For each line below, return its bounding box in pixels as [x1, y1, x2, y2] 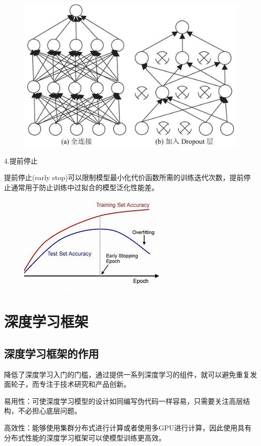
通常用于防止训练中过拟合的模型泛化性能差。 [11, 182, 159, 192]
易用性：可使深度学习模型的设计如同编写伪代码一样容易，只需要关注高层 [4, 395, 243, 406]
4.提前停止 [4, 155, 38, 166]
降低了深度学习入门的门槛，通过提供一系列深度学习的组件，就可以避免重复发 [4, 369, 257, 379]
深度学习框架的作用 [4, 345, 99, 361]
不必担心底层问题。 [18, 405, 81, 416]
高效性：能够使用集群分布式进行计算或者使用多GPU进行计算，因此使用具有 [4, 422, 252, 432]
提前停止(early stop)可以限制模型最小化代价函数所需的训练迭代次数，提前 [4, 172, 244, 183]
